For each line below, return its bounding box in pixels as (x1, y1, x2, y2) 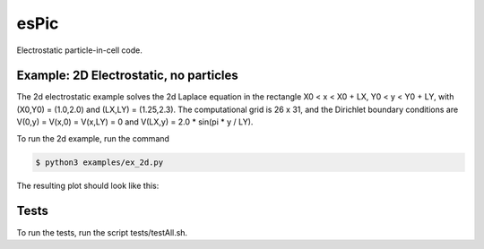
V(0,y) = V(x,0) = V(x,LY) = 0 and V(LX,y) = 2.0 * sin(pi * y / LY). (16, 116, 254, 127)
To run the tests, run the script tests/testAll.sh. (16, 227, 188, 237)
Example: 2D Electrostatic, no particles (16, 68, 239, 83)
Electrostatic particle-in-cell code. (16, 45, 143, 56)
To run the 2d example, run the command (16, 133, 170, 143)
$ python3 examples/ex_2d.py (35, 157, 164, 167)
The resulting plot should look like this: (16, 180, 160, 191)
